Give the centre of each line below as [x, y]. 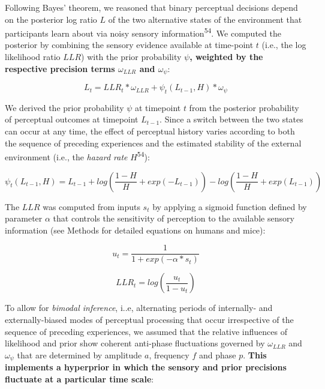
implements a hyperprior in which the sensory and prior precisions [146, 367]
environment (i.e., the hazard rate [66, 156]
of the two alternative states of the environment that [205, 19]
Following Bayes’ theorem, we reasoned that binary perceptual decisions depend [151, 7]
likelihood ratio [33, 57]
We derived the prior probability [64, 107]
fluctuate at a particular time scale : [79, 378]
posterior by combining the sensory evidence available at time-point [129, 45]
